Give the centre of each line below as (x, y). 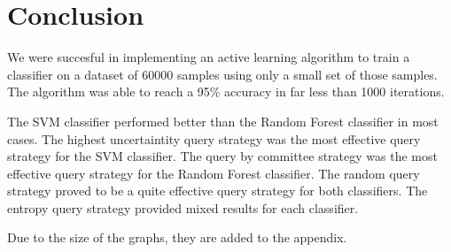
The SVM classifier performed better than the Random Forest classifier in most (223, 121)
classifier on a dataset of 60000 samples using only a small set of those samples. (222, 74)
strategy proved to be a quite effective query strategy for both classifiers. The (218, 191)
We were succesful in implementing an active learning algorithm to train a (209, 57)
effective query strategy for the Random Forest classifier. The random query (214, 173)
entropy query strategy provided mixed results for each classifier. (183, 207)
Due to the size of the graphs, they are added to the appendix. (177, 237)
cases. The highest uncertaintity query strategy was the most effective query (214, 138)
